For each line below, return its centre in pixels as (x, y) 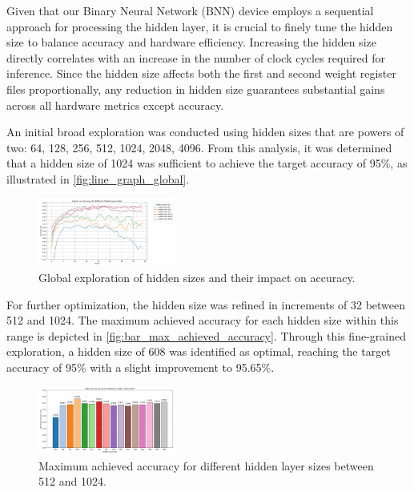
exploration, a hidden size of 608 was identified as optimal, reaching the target (199, 351)
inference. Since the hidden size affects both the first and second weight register (202, 73)
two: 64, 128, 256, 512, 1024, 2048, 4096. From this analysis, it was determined (199, 147)
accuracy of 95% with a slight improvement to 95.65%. (141, 367)
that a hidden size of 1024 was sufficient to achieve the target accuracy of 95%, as (207, 163)
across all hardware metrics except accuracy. (115, 105)
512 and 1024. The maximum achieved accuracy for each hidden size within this (203, 320)
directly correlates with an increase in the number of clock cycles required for (196, 57)
